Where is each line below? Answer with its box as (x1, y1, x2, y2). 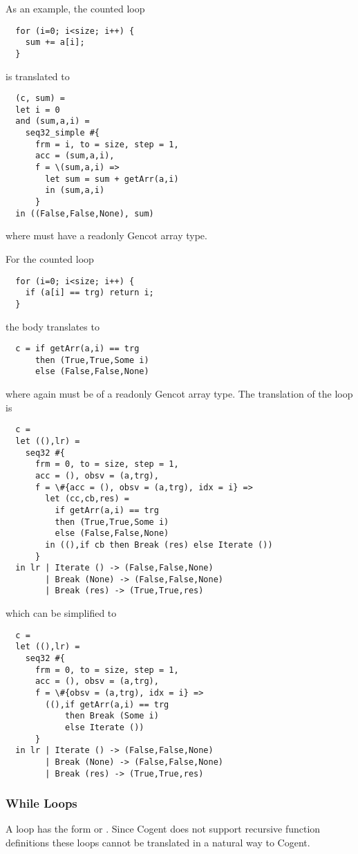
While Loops (6, 795, 77, 812)
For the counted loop (6, 251, 94, 266)
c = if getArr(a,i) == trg (15, 344, 140, 354)
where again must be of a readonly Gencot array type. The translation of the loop (6, 387, 353, 401)
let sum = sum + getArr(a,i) (45, 174, 179, 184)
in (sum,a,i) (45, 185, 105, 196)
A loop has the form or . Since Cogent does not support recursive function (6, 821, 321, 836)
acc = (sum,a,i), (35, 151, 115, 161)
